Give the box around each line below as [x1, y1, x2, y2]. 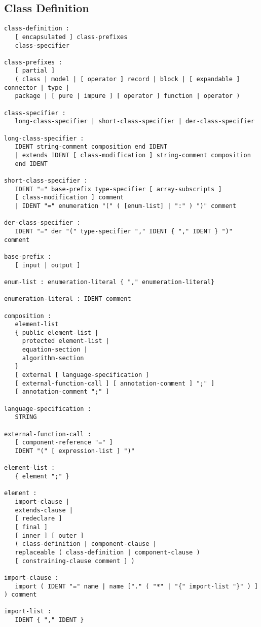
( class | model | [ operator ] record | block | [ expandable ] [15, 76, 240, 83]
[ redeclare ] [15, 515, 62, 522]
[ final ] [15, 523, 48, 531]
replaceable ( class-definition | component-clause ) [15, 548, 200, 556]
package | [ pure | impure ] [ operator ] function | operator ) [15, 92, 240, 100]
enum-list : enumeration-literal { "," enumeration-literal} [4, 278, 215, 286]
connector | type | [4, 84, 69, 91]
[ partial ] [15, 67, 55, 75]
